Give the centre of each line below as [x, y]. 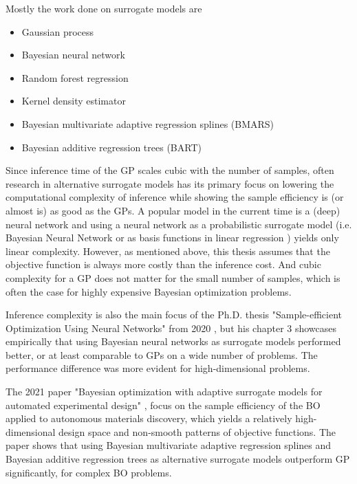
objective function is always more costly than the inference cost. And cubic [163, 264]
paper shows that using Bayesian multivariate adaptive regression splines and [169, 445]
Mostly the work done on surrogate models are [104, 8]
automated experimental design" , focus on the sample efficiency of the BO [163, 405]
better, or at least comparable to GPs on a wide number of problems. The [162, 354]
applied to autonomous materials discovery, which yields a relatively [149, 418]
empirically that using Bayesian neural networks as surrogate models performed [173, 341]
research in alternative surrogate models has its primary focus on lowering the [170, 183]
